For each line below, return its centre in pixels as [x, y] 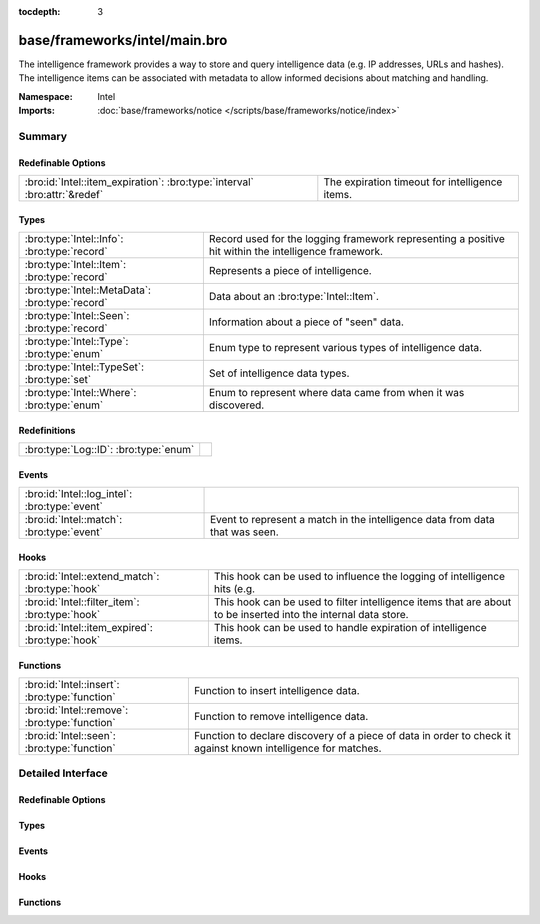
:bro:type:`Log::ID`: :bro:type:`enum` [109, 450]
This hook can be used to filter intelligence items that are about [362, 602]
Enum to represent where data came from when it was [336, 393]
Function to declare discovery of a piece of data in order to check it [352, 736]
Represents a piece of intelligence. [290, 271]
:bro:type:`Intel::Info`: [74, 239]
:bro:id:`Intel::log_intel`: [78, 494]
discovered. [236, 405]
